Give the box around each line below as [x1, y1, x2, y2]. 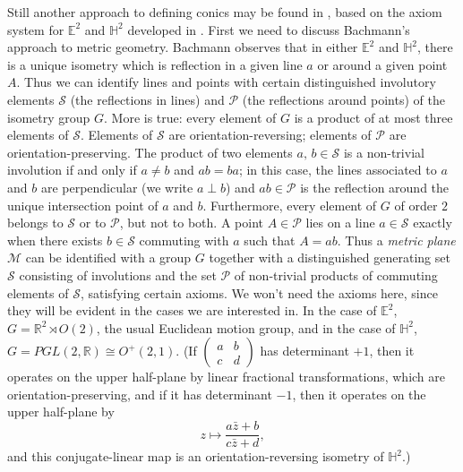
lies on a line [305, 213, 375, 232]
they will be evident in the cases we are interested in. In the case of [7, 301, 377, 320]
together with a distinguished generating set [209, 248, 450, 267]
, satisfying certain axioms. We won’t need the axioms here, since [80, 283, 438, 302]
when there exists [7, 230, 103, 249]
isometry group [7, 107, 90, 126]
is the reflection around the [300, 177, 450, 196]
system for [7, 20, 64, 39]
